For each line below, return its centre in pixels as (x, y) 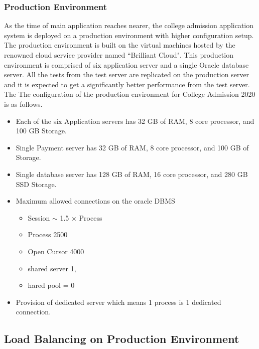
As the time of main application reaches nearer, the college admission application (129, 25)
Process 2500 (48, 234)
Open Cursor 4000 (56, 251)
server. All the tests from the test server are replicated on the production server (127, 74)
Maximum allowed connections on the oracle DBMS (95, 201)
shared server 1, (52, 268)
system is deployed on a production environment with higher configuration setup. (129, 35)
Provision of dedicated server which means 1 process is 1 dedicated (118, 302)
